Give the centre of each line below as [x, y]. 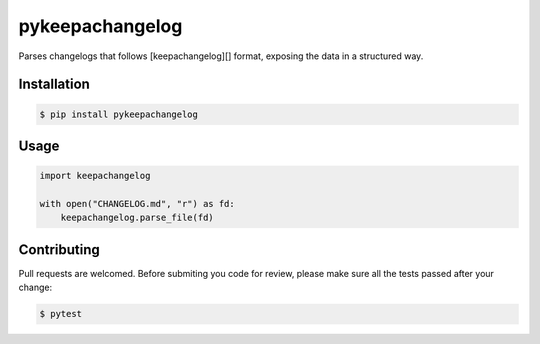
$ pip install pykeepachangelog [119, 114]
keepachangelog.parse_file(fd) [137, 218]
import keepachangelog [95, 176]
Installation [54, 84]
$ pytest [61, 314]
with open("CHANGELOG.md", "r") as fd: [137, 203]
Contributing [59, 249]
